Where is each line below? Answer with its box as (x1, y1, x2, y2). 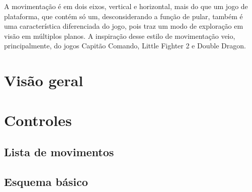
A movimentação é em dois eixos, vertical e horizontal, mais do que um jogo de (4, 1, 248, 11)
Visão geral (4, 70, 83, 91)
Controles (4, 109, 72, 130)
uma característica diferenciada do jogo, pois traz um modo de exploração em (4, 21, 243, 31)
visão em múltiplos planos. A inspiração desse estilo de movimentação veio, (4, 30, 235, 41)
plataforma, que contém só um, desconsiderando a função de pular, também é (4, 11, 243, 21)
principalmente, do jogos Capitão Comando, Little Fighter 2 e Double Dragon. (4, 40, 246, 51)
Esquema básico (4, 173, 88, 189)
